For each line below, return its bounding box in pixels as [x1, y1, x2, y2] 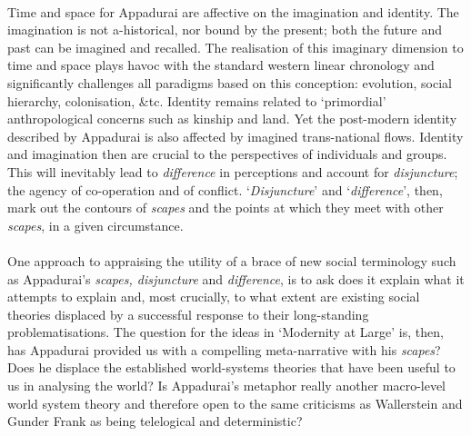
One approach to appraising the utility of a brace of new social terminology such [7, 251, 456, 270]
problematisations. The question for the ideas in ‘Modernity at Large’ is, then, [7, 322, 444, 342]
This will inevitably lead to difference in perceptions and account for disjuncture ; [7, 162, 458, 181]
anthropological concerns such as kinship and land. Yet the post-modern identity [7, 109, 457, 128]
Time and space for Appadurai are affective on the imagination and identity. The [7, 2, 459, 21]
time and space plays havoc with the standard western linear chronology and [7, 55, 435, 74]
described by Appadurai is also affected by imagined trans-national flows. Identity [7, 126, 464, 145]
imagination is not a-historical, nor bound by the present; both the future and [7, 20, 443, 39]
